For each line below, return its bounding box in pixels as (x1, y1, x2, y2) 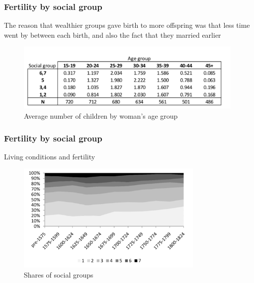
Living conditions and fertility (4, 151, 95, 161)
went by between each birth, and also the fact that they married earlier (4, 29, 221, 40)
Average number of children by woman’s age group (24, 111, 178, 121)
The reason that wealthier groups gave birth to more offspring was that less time (4, 20, 250, 30)
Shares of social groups (24, 269, 93, 280)
